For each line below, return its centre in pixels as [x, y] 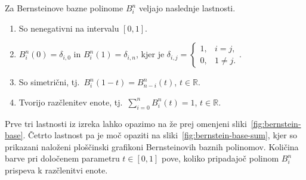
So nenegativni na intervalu [69, 28]
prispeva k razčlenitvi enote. [56, 170]
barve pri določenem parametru [62, 158]
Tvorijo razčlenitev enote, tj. [71, 102]
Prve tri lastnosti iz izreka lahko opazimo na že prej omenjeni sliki [126, 123]
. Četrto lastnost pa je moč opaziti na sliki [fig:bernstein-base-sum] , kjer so [160, 135]
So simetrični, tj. [49, 82]
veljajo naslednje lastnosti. [187, 8]
